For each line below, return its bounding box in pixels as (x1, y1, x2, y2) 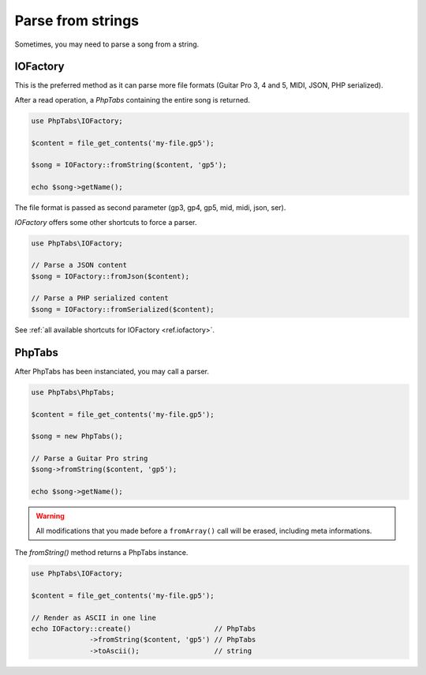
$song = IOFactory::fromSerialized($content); (31, 305, 215, 313)
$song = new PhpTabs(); (31, 432, 124, 441)
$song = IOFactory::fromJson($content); (31, 272, 189, 280)
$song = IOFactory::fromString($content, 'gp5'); (31, 160, 227, 170)
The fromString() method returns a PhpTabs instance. (14, 548, 189, 557)
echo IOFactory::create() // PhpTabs (31, 624, 256, 633)
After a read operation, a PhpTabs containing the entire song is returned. (14, 95, 250, 104)
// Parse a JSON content (31, 261, 128, 270)
